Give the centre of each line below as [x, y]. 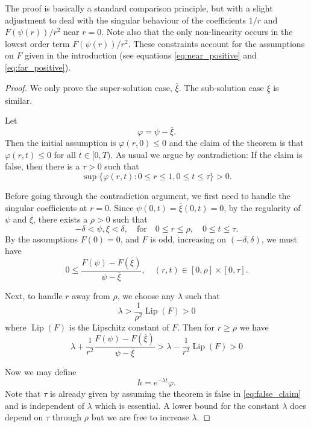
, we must [279, 239]
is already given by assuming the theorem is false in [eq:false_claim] [175, 394]
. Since [121, 207]
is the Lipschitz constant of [119, 327]
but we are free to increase [140, 417]
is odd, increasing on [188, 239]
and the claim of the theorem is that [236, 143]
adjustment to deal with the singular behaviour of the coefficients [126, 20]
